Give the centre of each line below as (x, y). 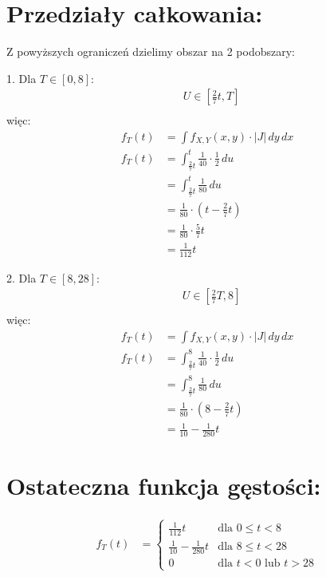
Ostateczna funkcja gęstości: (164, 486)
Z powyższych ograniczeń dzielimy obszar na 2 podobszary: (151, 51)
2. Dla (22, 277)
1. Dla (22, 78)
